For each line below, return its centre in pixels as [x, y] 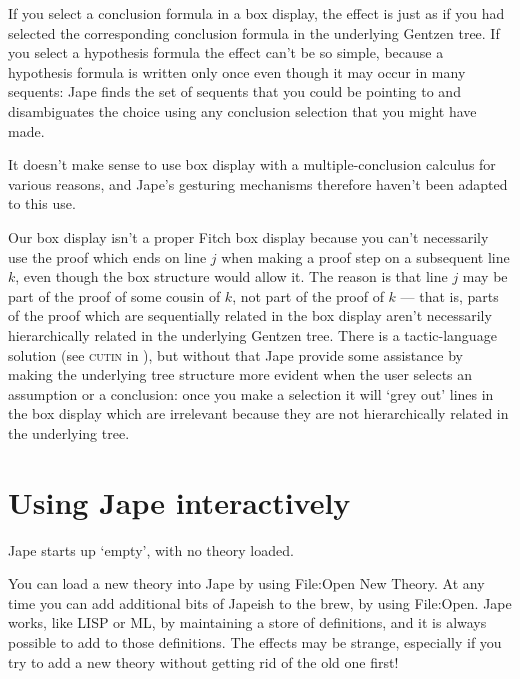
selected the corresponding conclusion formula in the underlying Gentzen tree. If [254, 32]
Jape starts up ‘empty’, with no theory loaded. [151, 549]
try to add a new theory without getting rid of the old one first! [203, 661]
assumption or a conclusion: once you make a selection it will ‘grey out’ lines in [251, 393]
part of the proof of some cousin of [114, 295]
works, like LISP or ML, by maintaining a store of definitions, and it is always [247, 622]
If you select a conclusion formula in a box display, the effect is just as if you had [256, 13]
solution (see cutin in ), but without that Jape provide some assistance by [235, 354]
